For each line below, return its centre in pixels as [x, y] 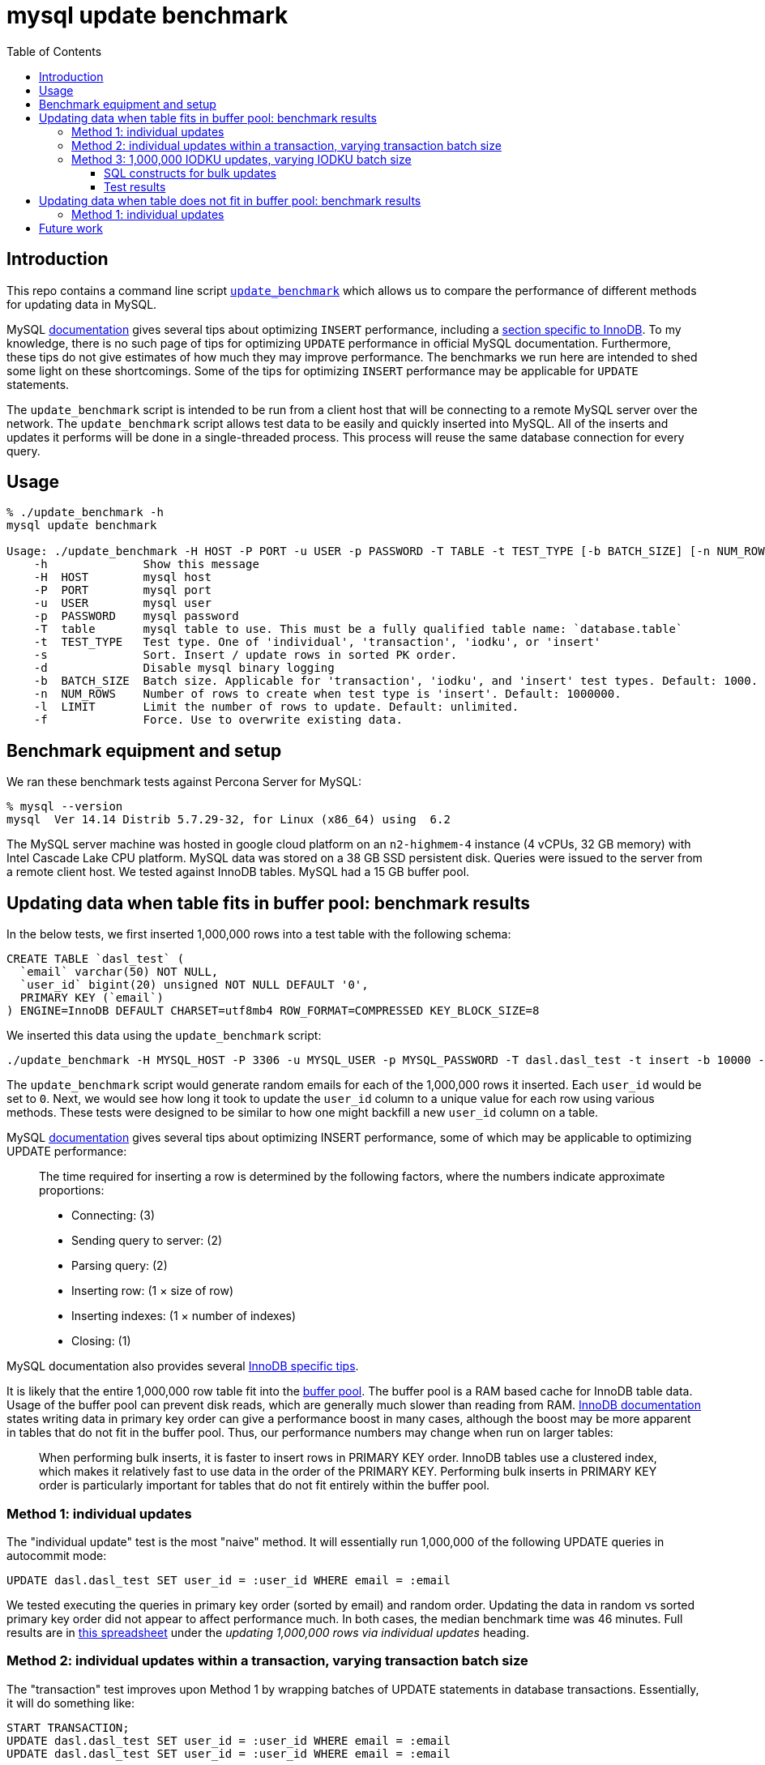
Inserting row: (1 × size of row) [153, 1291]
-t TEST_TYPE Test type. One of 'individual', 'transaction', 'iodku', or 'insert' [317, 642]
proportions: [72, 1190]
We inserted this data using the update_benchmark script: [164, 1036]
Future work [71, 228]
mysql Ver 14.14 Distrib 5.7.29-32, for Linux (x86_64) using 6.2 [229, 820]
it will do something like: [71, 1703]
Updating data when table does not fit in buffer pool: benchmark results [230, 200]
